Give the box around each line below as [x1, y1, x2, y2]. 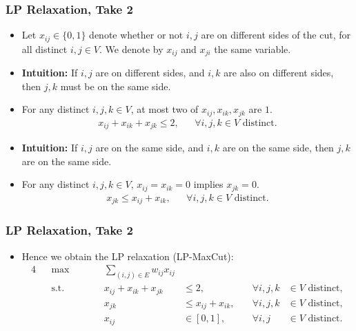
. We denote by [99, 41, 164, 56]
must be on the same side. [60, 78, 171, 93]
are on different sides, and [95, 65, 205, 80]
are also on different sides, [224, 65, 334, 80]
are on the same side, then [222, 140, 334, 155]
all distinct [21, 41, 68, 56]
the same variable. [214, 41, 291, 56]
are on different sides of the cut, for [201, 28, 350, 42]
